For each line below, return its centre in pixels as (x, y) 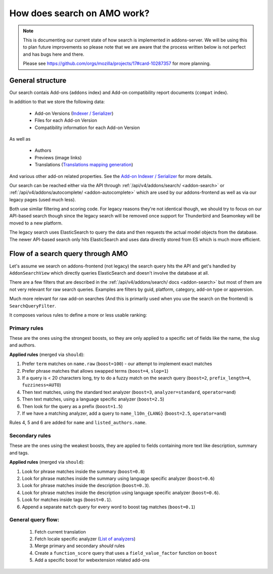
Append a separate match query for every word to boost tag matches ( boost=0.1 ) (109, 507)
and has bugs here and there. (54, 54)
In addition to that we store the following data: (57, 102)
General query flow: (34, 520)
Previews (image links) (58, 157)
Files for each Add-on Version (66, 120)
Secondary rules (30, 436)
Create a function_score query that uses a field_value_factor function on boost (126, 553)
